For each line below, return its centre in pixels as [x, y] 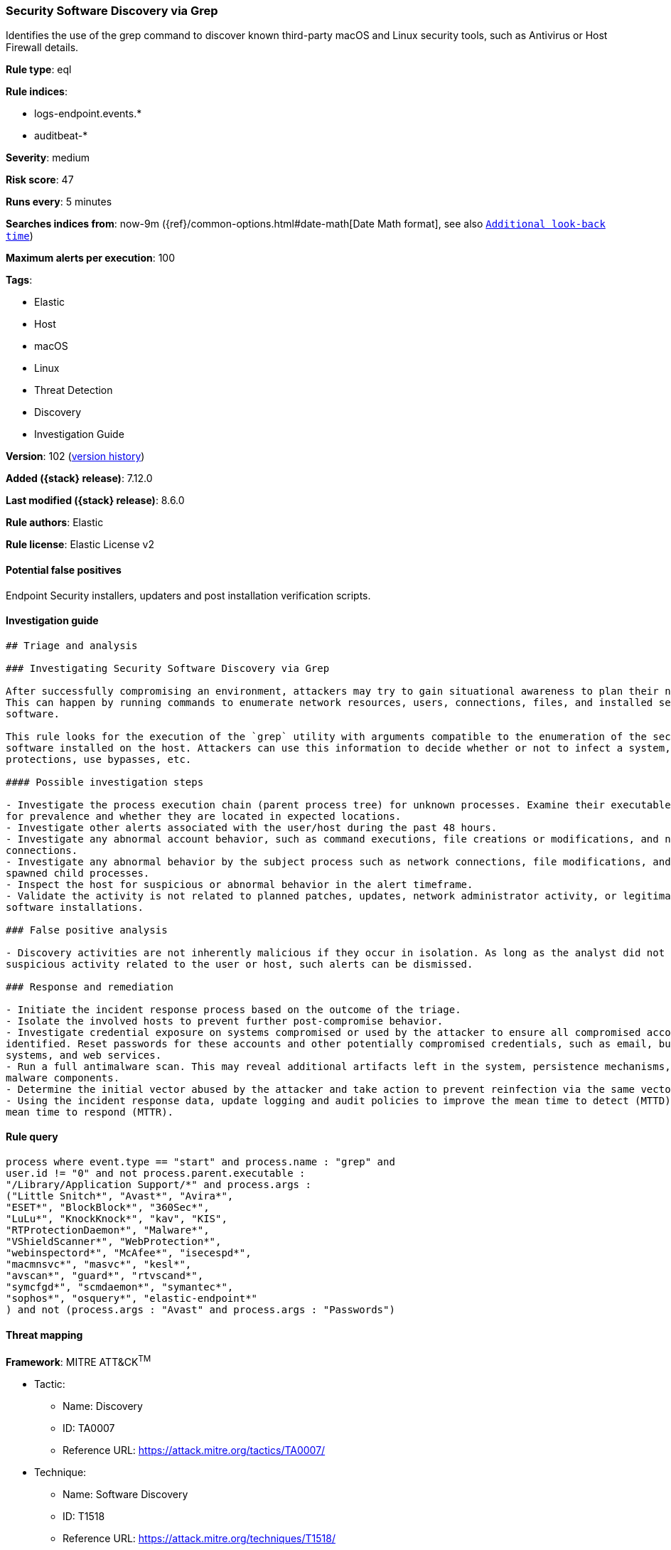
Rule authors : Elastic [55, 523]
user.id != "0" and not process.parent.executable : [156, 1174]
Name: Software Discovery [125, 1494]
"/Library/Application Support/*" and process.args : [159, 1185]
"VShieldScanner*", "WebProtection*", [114, 1242]
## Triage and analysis [72, 645]
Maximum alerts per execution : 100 [91, 258]
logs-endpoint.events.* [88, 114]
